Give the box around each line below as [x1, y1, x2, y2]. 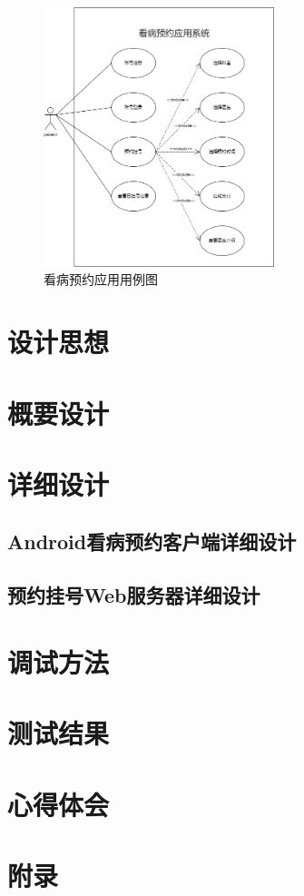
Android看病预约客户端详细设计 [7, 527, 297, 556]
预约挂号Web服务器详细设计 [7, 581, 260, 609]
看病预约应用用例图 [44, 270, 158, 289]
